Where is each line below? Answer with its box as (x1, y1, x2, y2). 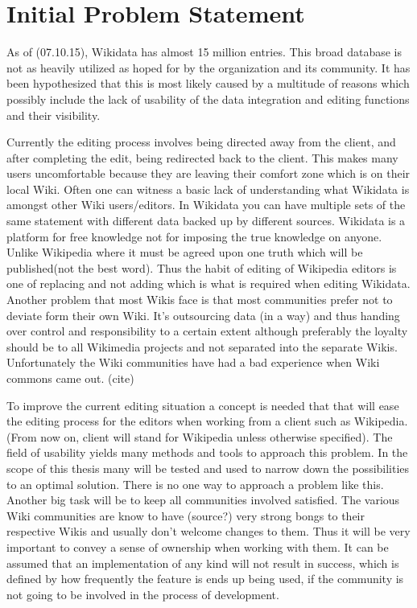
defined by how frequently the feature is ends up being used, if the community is (6, 570, 404, 587)
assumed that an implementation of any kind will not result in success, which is (6, 554, 399, 571)
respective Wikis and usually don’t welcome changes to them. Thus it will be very (6, 523, 411, 540)
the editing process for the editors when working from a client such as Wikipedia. (6, 413, 408, 429)
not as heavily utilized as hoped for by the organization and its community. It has (6, 59, 411, 76)
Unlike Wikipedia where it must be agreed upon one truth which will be (6, 244, 363, 261)
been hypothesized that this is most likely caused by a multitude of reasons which (6, 75, 410, 92)
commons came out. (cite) (6, 370, 134, 386)
